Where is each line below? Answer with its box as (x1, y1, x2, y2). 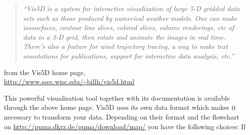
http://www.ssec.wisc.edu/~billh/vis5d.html (4, 76, 134, 87)
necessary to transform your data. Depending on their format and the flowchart (4, 111, 239, 121)
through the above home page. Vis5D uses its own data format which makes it (4, 102, 236, 112)
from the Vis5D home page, (4, 67, 86, 77)
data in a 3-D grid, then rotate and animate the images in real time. (23, 31, 226, 42)
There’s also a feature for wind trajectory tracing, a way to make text (23, 41, 228, 51)
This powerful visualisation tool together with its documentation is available (4, 92, 230, 103)
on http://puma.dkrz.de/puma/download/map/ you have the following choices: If (4, 121, 246, 131)
